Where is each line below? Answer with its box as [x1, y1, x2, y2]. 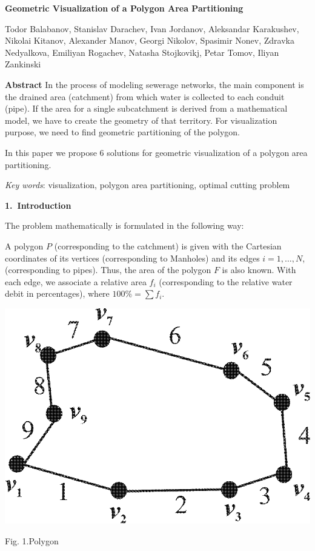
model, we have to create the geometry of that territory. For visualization [5, 113, 277, 126]
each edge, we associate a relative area [5, 275, 147, 288]
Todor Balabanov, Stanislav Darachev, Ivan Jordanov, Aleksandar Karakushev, [5, 22, 299, 35]
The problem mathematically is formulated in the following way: [5, 219, 244, 232]
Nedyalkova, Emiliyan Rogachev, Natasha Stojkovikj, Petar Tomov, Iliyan [5, 46, 279, 58]
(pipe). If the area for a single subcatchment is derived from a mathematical [5, 102, 288, 115]
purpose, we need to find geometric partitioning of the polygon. [5, 126, 240, 138]
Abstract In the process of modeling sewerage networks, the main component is [5, 78, 304, 90]
